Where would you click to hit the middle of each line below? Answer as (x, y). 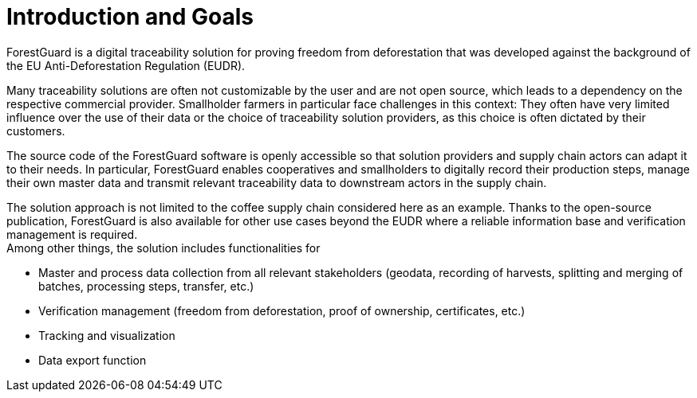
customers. (36, 131)
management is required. (72, 234)
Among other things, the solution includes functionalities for (163, 248)
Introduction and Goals (130, 17)
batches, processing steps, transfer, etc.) (146, 286)
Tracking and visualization (107, 335)
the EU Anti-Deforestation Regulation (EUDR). (126, 65)
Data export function (93, 360)
